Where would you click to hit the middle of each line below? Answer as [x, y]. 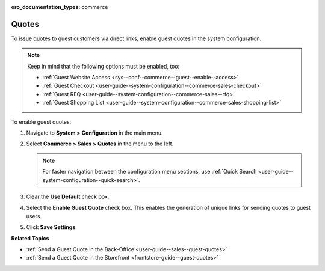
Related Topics [30, 238]
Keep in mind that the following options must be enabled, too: [104, 66]
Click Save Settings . [52, 227]
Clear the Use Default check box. [68, 196]
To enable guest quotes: [41, 122]
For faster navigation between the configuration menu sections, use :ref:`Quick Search [150, 172]
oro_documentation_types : [46, 7]
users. [34, 216]
